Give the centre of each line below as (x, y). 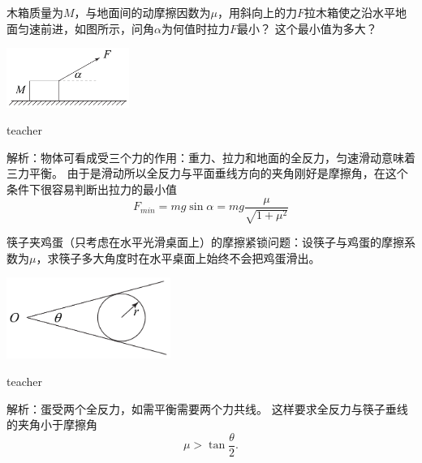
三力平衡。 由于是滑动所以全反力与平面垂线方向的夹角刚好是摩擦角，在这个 (207, 173)
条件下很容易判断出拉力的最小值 (92, 189)
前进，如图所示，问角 (97, 28)
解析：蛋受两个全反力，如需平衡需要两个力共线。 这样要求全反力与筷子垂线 (207, 408)
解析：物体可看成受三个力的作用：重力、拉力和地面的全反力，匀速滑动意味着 (211, 157)
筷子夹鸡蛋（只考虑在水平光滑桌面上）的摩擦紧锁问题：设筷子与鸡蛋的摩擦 (205, 242)
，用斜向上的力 (258, 12)
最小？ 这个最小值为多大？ (307, 28)
